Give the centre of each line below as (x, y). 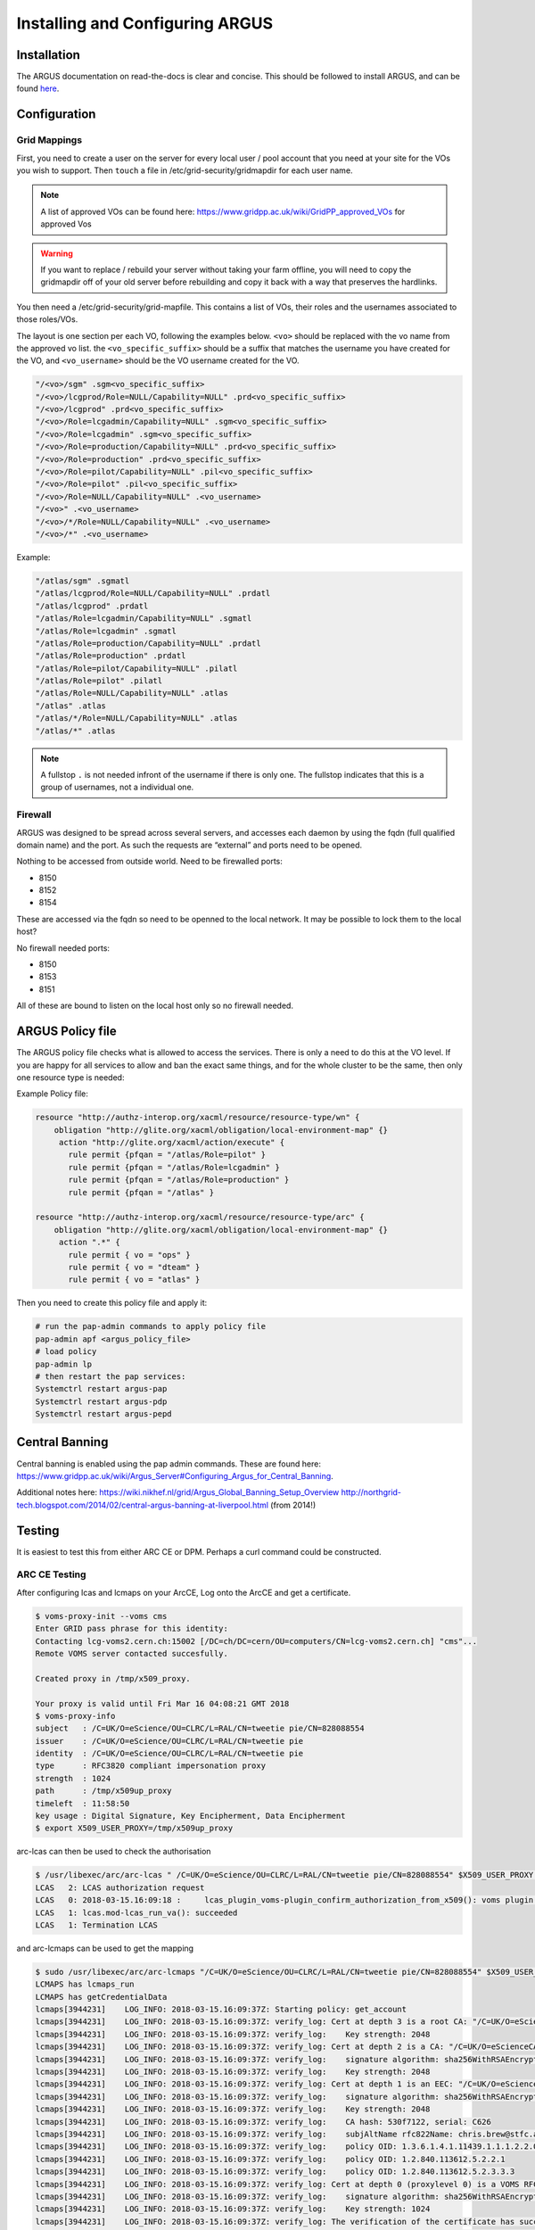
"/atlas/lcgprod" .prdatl (92, 606)
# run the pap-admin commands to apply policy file (151, 1326)
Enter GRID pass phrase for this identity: (132, 1629)
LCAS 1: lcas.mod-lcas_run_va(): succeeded (136, 1912)
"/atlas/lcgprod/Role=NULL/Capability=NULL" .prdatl (153, 594)
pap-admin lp (64, 1364)
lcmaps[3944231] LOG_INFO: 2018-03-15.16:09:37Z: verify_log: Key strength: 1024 (233, 2209)
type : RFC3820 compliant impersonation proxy (151, 1766)
